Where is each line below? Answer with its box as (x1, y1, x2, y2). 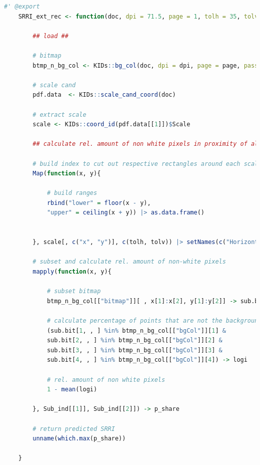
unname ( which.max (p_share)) (32, 435, 126, 442)
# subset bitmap (46, 288, 101, 295)
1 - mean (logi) (46, 386, 97, 393)
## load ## (32, 32, 68, 40)
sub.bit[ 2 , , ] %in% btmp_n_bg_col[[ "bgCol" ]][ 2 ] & (46, 337, 222, 344)
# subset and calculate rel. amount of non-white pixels (32, 258, 226, 266)
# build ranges (46, 189, 97, 197)
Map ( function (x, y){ (32, 170, 101, 177)
